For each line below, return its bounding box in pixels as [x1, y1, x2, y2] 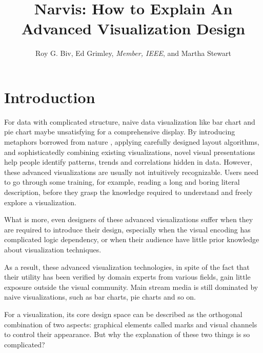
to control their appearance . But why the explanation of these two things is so [4, 329, 250, 340]
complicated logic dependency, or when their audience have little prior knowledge [4, 234, 259, 245]
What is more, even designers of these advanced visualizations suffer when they [4, 214, 253, 225]
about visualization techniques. [4, 244, 102, 254]
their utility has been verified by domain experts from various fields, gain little [4, 271, 251, 282]
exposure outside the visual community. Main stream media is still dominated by [4, 281, 258, 292]
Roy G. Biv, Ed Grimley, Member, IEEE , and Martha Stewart [35, 48, 231, 58]
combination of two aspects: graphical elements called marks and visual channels [4, 319, 257, 329]
